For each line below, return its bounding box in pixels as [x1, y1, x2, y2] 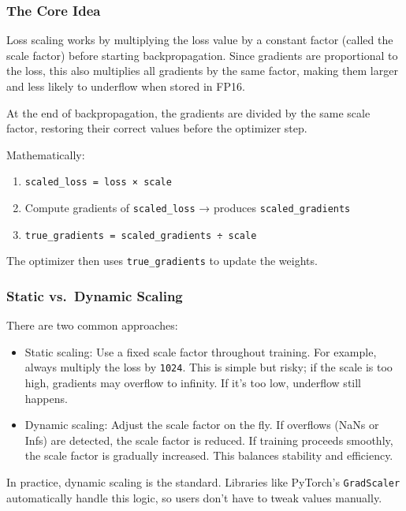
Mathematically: [6, 146, 85, 162]
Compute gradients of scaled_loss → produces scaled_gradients [24, 200, 351, 216]
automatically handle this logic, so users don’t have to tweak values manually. [6, 489, 382, 505]
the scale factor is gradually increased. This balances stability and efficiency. [24, 447, 393, 464]
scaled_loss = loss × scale [24, 177, 172, 188]
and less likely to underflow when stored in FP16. [6, 78, 245, 94]
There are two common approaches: [6, 317, 178, 334]
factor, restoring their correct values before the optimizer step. [6, 120, 307, 136]
